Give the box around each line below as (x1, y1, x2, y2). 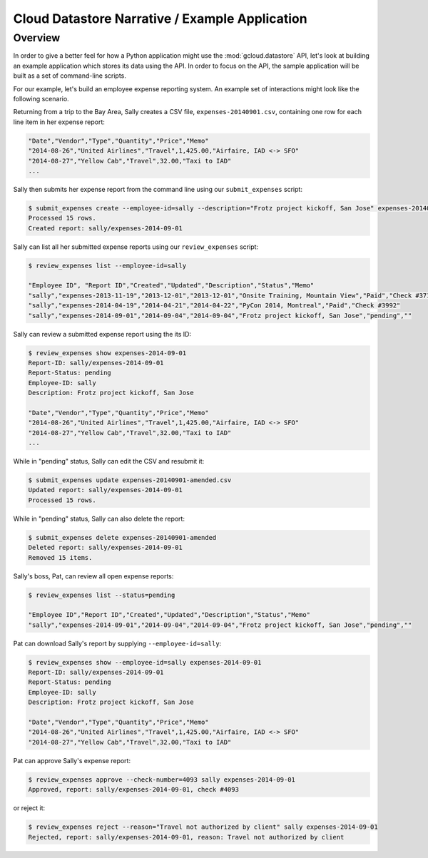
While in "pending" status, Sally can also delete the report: (13, 514, 185, 523)
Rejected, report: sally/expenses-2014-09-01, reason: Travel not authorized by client (28, 833, 345, 841)
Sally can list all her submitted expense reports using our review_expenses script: (13, 242, 259, 251)
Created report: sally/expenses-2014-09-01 (28, 224, 183, 232)
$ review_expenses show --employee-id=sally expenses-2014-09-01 (28, 658, 262, 666)
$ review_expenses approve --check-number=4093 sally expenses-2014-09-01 (28, 775, 296, 784)
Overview (13, 31, 61, 44)
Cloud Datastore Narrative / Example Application (13, 11, 307, 26)
